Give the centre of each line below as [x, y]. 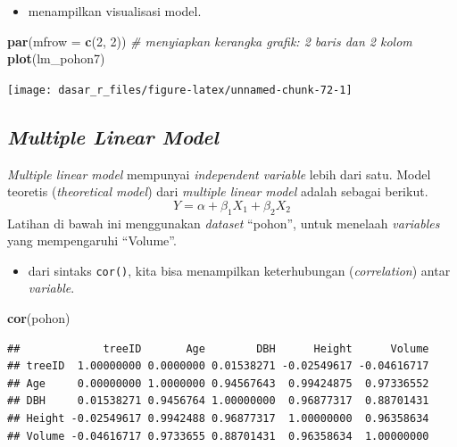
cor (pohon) [39, 318]
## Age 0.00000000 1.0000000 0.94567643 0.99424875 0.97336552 [218, 383]
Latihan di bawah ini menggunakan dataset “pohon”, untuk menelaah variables [224, 223]
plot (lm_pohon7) [56, 58]
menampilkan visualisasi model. [115, 11]
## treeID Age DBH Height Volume [218, 348]
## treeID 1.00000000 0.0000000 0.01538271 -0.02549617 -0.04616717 [218, 366]
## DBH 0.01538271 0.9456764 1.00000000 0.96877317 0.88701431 [218, 401]
